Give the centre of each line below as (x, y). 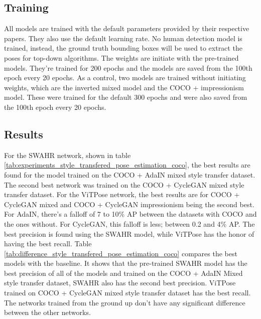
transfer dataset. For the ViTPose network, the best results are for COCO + (122, 194)
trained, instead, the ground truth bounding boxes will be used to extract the (123, 48)
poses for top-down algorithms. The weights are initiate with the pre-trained (121, 57)
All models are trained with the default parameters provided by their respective (127, 28)
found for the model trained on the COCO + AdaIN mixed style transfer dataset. (130, 174)
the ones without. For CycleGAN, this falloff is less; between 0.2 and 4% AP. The (129, 223)
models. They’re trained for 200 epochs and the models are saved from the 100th (128, 67)
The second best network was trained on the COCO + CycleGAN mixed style (124, 184)
